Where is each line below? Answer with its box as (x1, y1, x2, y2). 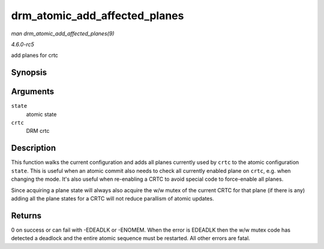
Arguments (11, 87, 55, 97)
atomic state (26, 111, 57, 118)
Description (11, 143, 56, 153)
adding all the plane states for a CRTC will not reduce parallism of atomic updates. (11, 195, 214, 202)
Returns (11, 210, 42, 221)
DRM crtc (26, 127, 50, 135)
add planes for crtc (11, 51, 58, 59)
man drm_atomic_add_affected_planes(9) (11, 30, 115, 37)
